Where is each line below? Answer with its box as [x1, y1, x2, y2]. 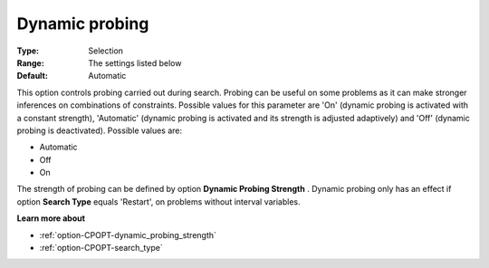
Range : [16, 57, 44, 68]
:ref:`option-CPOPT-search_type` [39, 243, 163, 254]
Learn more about [16, 213, 86, 224]
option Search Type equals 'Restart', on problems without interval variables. [16, 196, 301, 207]
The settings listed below [88, 57, 182, 68]
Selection [88, 45, 124, 56]
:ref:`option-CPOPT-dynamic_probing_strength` [39, 229, 217, 240]
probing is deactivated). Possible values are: [16, 125, 183, 136]
